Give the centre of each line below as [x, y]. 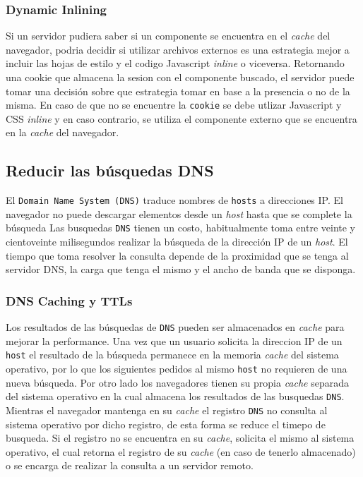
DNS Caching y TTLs [69, 300]
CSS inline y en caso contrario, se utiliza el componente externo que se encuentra [181, 118]
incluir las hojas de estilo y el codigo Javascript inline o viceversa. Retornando [175, 63]
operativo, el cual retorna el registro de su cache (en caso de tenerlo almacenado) [181, 451]
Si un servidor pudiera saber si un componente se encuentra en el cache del [168, 36]
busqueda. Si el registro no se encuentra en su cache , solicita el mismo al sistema [180, 438]
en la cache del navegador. [63, 132]
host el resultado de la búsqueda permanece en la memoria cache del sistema [172, 355]
